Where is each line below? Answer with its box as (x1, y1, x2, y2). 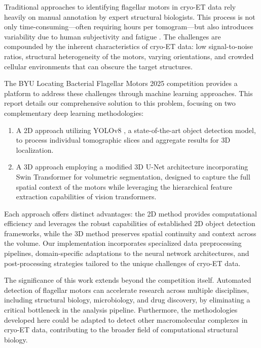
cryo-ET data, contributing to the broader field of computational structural (4, 324, 238, 335)
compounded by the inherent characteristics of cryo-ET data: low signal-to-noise (4, 41, 253, 52)
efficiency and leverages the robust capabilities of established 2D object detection (4, 218, 255, 229)
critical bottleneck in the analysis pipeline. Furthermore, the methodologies (4, 304, 238, 315)
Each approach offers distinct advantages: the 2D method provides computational (4, 208, 257, 219)
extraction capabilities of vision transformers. (16, 191, 157, 202)
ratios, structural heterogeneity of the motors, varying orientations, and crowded (4, 51, 254, 61)
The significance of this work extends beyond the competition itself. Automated (4, 275, 251, 285)
